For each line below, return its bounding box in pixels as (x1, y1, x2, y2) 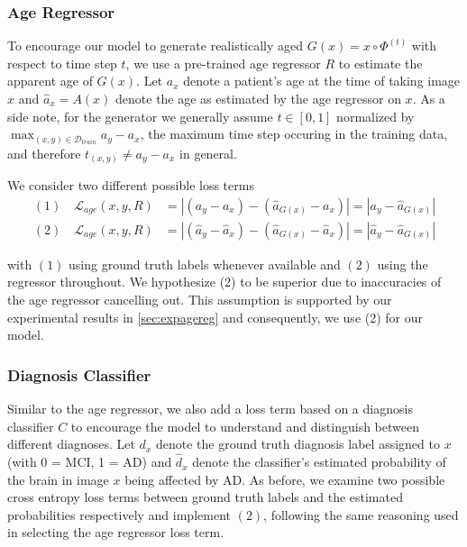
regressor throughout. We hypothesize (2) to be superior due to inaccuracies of (7, 272, 442, 291)
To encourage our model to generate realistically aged (7, 36, 304, 55)
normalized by (336, 106, 415, 125)
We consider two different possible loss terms (7, 176, 254, 195)
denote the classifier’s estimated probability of (192, 452, 446, 471)
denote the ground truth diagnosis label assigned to (155, 434, 440, 453)
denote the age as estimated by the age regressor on (115, 89, 401, 107)
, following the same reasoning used (263, 505, 459, 524)
